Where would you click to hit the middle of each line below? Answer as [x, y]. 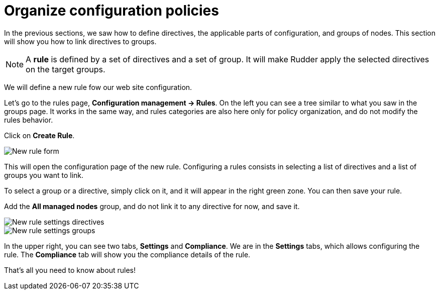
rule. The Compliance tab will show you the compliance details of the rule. [127, 254]
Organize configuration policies [112, 11]
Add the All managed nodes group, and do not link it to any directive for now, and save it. [152, 206]
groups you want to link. [44, 175]
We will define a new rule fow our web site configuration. [98, 87]
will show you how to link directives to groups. [80, 41]
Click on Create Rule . [39, 135]
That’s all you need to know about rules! [70, 270]
